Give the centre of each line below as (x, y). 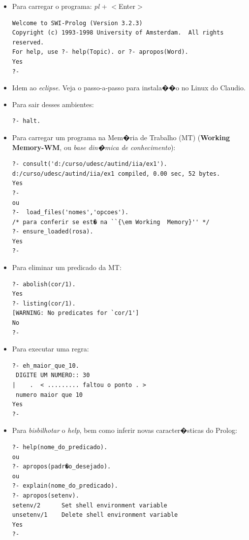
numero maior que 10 (49, 395)
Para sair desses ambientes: (53, 104)
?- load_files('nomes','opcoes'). (70, 212)
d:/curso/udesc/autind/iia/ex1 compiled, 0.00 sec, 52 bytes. (116, 174)
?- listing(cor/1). (44, 303)
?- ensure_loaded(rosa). (53, 232)
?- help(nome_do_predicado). (60, 447)
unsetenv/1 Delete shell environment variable (95, 515)
